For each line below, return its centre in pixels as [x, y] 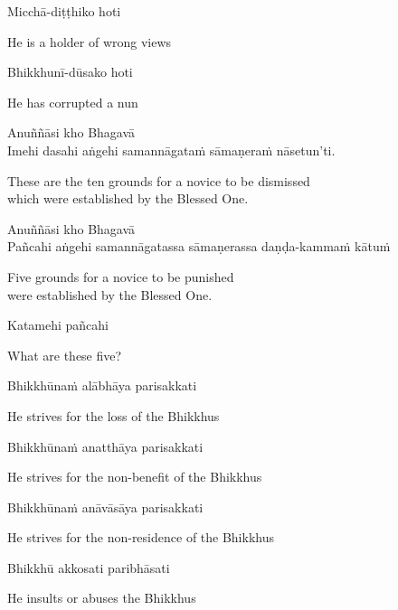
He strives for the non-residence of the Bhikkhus [141, 537]
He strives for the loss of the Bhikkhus [114, 415]
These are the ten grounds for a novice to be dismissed [159, 180]
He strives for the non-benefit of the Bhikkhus [135, 477]
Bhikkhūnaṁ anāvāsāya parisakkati [105, 507]
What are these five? [65, 355]
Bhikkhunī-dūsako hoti [70, 72]
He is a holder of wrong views [90, 41]
